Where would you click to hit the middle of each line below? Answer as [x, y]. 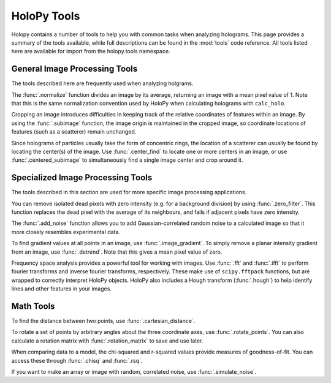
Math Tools [33, 306]
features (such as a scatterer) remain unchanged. [74, 132]
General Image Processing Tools [74, 69]
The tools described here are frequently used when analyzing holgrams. [102, 83]
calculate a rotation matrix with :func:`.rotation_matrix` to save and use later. [107, 341]
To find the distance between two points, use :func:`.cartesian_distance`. [103, 321]
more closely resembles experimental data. [66, 232]
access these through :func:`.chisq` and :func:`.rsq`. [77, 360]
